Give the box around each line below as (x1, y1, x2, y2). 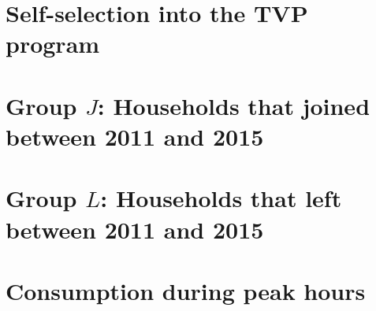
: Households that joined (97, 89, 370, 121)
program (6, 28, 100, 60)
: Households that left (100, 182, 342, 214)
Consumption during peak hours (6, 274, 366, 306)
